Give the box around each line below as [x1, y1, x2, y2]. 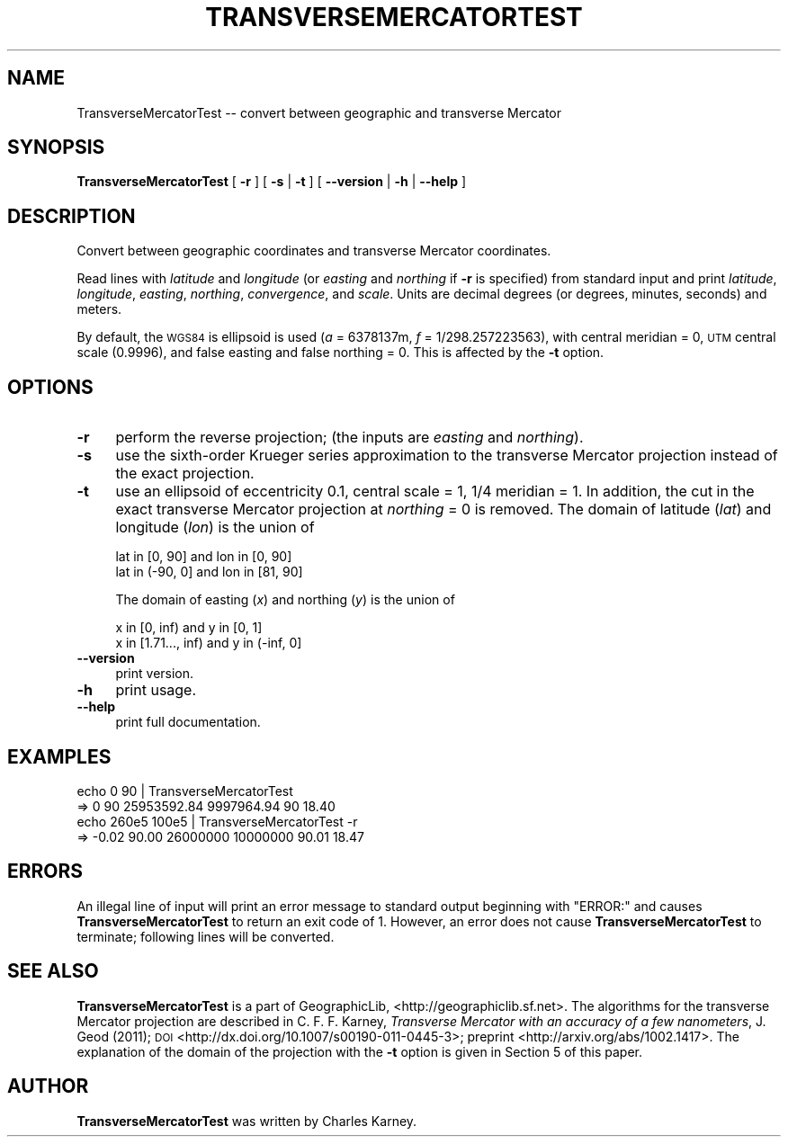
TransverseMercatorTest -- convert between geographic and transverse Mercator [76, 104, 561, 121]
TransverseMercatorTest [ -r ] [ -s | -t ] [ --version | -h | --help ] [76, 174, 467, 190]
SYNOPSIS [7, 136, 105, 159]
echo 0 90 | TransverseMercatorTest [76, 782, 293, 799]
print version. [115, 666, 194, 682]
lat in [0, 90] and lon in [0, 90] [115, 549, 292, 565]
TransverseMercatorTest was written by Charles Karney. [76, 1113, 417, 1129]
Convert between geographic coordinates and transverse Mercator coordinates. [76, 243, 551, 259]
